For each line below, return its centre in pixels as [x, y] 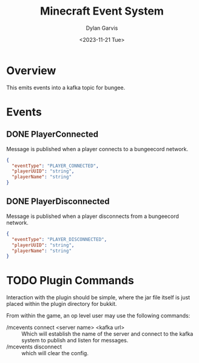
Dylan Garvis [102, 28]
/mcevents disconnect [34, 347]
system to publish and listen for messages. [75, 341]
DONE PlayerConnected [52, 134]
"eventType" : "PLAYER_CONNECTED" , [55, 166]
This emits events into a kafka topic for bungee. [66, 87]
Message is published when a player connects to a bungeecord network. [97, 149]
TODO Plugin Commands [70, 281]
